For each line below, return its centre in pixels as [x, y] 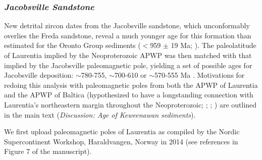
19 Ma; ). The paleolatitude [214, 45]
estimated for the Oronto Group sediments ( [72, 45]
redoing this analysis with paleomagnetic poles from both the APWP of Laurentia [131, 85]
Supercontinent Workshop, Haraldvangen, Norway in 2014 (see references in [121, 141]
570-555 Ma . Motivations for [200, 75]
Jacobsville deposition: [39, 75]
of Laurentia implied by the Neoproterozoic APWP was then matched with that [128, 55]
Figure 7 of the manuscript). [48, 151]
